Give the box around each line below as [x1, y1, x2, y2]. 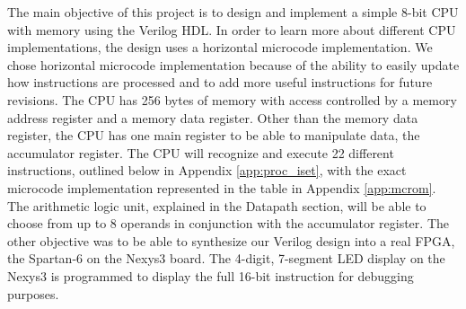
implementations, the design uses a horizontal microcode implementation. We [7, 38, 433, 57]
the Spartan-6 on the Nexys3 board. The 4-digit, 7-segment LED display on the [7, 249, 445, 268]
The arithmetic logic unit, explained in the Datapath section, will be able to [7, 196, 426, 215]
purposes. [7, 284, 59, 303]
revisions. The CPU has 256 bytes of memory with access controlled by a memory [7, 90, 457, 109]
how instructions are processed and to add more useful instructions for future [7, 73, 433, 92]
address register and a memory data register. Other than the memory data [7, 108, 418, 127]
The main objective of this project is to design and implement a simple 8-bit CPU [7, 3, 459, 21]
